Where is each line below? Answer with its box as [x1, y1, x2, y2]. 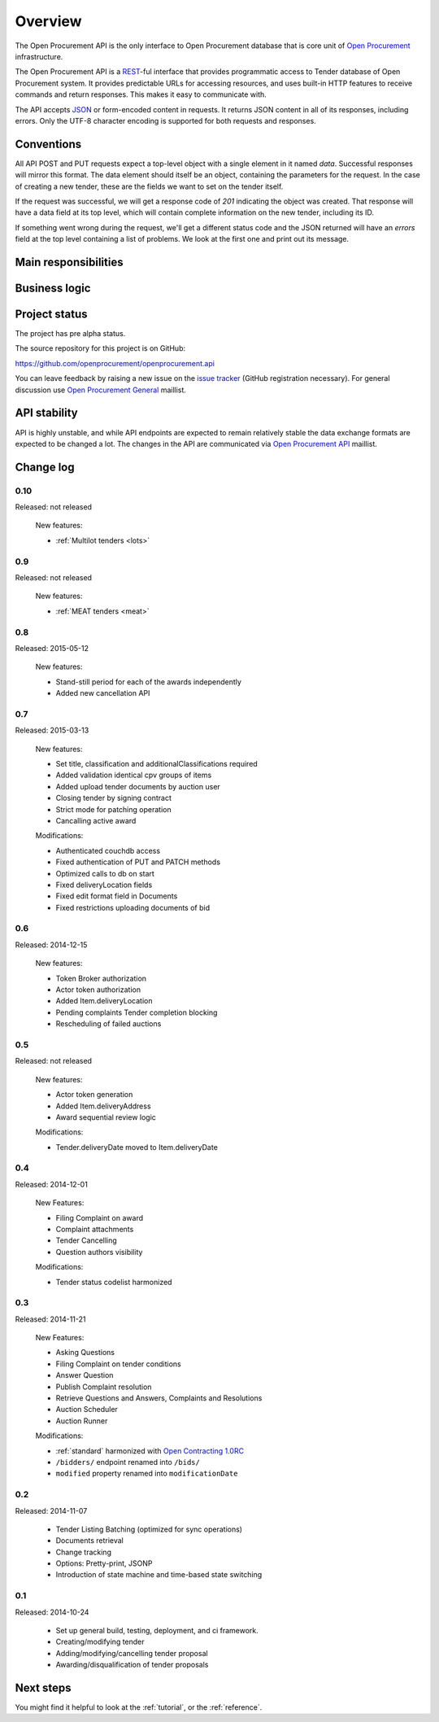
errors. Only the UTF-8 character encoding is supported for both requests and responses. [15, 116, 316, 125]
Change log [15, 460, 75, 474]
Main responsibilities [15, 255, 124, 269]
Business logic [15, 281, 91, 295]
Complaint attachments [55, 1225, 134, 1234]
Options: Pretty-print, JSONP [55, 1558, 153, 1568]
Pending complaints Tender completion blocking [55, 1007, 218, 1017]
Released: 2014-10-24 [15, 1607, 89, 1617]
